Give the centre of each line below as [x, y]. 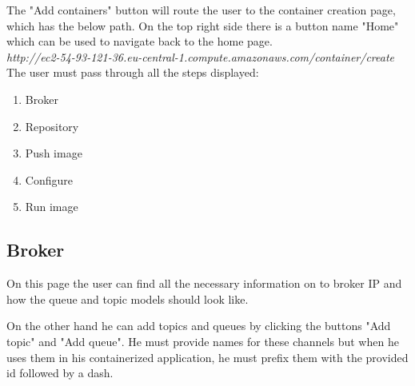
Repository [52, 126]
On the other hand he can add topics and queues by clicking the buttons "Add [199, 326]
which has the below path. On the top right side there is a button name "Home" [203, 25]
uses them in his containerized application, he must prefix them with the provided [207, 357]
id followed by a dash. [60, 373]
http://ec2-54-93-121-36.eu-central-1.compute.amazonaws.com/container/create [200, 56]
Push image [54, 153]
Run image [52, 207]
